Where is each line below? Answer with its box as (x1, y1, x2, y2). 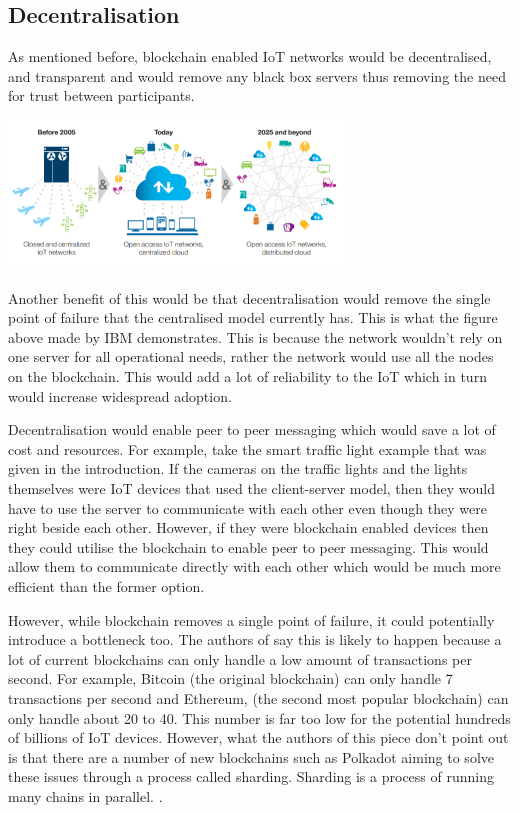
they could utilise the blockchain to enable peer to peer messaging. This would (8, 536, 489, 557)
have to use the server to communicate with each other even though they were (8, 497, 487, 518)
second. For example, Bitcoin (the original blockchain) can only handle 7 (8, 668, 453, 689)
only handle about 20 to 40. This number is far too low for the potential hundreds (8, 707, 511, 728)
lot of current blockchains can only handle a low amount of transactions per (8, 648, 472, 669)
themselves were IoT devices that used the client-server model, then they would (8, 478, 495, 499)
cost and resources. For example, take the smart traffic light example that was (8, 438, 487, 459)
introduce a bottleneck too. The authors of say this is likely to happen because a (8, 629, 502, 650)
